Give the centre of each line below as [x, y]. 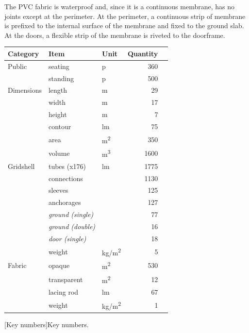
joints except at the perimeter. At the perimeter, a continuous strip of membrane [125, 16]
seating [59, 66]
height [58, 114]
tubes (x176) [67, 166]
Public [17, 66]
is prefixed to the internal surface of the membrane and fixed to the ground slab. [124, 25]
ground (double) [72, 226]
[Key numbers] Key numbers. [47, 324]
